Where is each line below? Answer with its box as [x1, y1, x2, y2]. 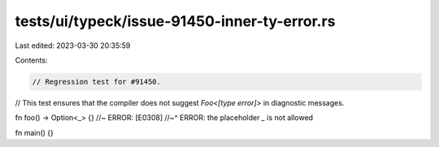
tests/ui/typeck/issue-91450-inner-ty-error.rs [15, 12, 336, 30]
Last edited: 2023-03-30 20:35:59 [15, 41, 131, 50]
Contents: [15, 55, 48, 65]
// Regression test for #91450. [32, 77, 162, 86]
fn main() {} [15, 128, 54, 137]
